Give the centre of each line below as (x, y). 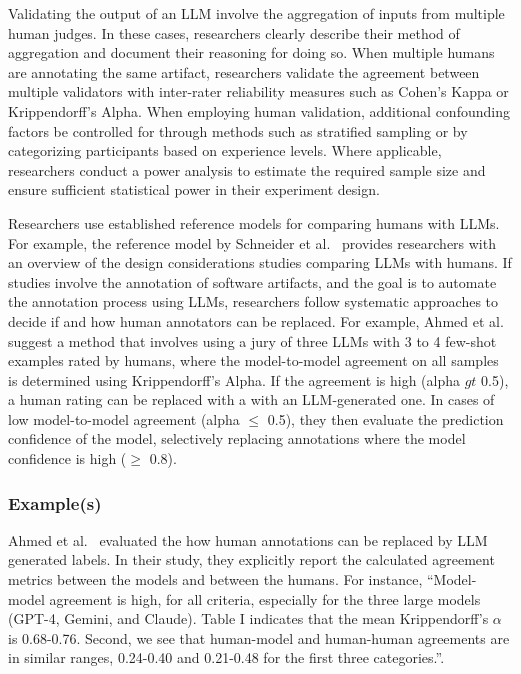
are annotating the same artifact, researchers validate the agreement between (244, 71)
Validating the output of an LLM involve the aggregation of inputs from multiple (256, 13)
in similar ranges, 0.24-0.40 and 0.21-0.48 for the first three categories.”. (226, 657)
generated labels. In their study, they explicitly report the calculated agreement (251, 559)
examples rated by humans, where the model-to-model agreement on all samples (253, 360)
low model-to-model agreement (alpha (124, 418)
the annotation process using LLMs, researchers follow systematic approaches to (253, 301)
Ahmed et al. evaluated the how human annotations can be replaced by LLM (248, 539)
